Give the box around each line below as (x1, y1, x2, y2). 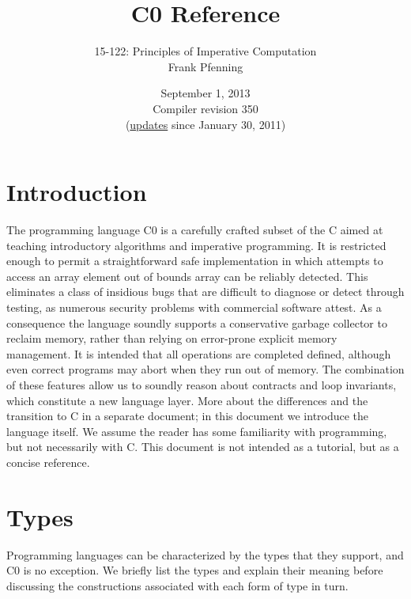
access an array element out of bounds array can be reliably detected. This (6, 267, 368, 284)
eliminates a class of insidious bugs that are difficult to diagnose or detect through (6, 283, 405, 300)
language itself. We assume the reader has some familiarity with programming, (6, 423, 387, 439)
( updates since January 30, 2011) (125, 116, 286, 132)
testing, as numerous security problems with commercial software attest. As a (6, 299, 382, 315)
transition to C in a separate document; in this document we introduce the (6, 408, 369, 424)
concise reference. (6, 453, 90, 470)
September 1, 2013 (160, 85, 251, 101)
